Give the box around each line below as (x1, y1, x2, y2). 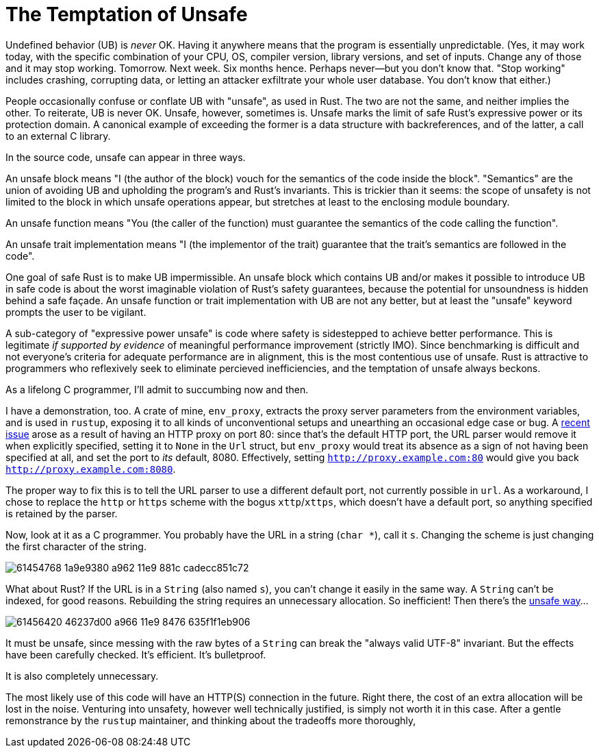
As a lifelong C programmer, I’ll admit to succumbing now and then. (5, 383, 309, 395)
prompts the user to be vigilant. (5, 306, 146, 318)
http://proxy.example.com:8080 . (5, 462, 176, 475)
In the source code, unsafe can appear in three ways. (5, 151, 246, 163)
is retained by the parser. (5, 507, 118, 519)
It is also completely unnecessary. (5, 669, 159, 682)
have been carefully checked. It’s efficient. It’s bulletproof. (5, 648, 266, 661)
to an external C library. (5, 129, 111, 142)
